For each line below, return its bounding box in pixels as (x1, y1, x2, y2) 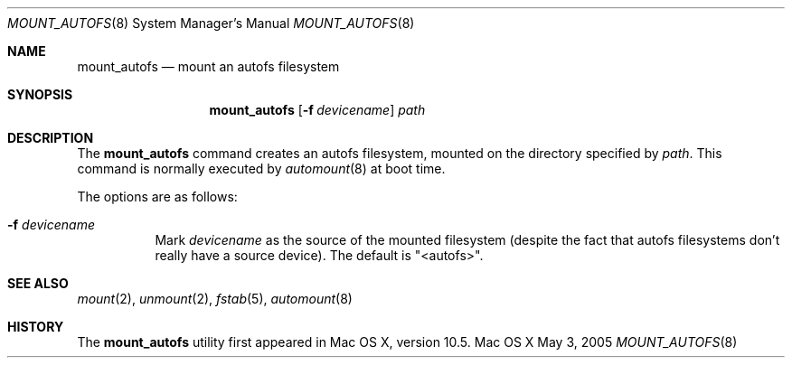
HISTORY (7, 319, 64, 334)
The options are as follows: (77, 189, 238, 204)
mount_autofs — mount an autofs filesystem (77, 59, 340, 74)
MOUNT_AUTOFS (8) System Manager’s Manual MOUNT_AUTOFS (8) (7, 15, 415, 31)
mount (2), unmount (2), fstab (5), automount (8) (77, 291, 353, 306)
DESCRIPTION (7, 130, 94, 145)
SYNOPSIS (7, 87, 73, 102)
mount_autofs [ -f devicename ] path (209, 102, 426, 117)
